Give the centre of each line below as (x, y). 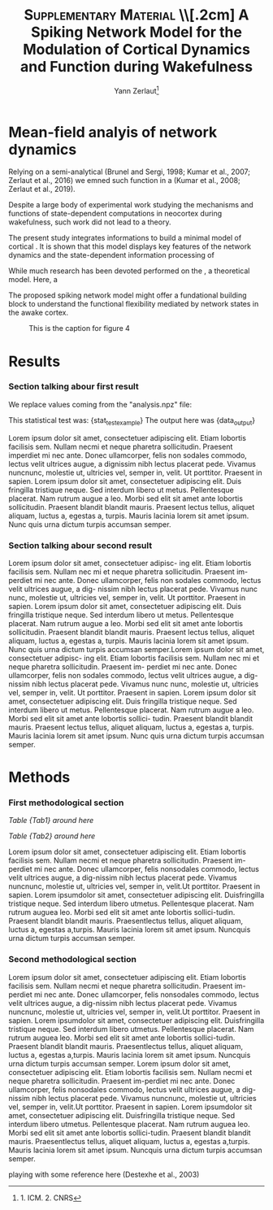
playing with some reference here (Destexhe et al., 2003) (104, 1174)
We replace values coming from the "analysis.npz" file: (100, 404)
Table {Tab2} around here (52, 836)
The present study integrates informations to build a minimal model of (125, 238)
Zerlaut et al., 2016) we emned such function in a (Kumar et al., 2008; (125, 181)
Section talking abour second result (80, 545)
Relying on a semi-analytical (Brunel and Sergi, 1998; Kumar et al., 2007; (129, 172)
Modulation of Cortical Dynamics (136, 50)
